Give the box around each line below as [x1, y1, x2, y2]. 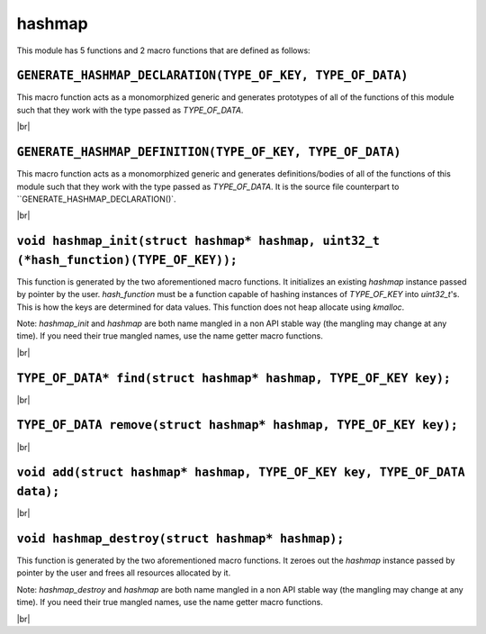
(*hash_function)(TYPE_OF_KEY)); [16, 252, 238, 267]
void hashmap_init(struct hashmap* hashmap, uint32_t [16, 234, 380, 249]
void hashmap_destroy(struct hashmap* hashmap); [16, 531, 345, 546]
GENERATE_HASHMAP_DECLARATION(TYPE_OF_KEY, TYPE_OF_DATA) [16, 68, 409, 83]
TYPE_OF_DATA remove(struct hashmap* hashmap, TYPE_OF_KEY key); [16, 418, 458, 432]
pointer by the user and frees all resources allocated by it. [16, 567, 231, 578]
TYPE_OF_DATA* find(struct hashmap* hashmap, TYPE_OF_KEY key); [16, 370, 452, 385]
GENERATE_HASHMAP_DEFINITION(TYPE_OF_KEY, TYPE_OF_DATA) [16, 145, 401, 159]
